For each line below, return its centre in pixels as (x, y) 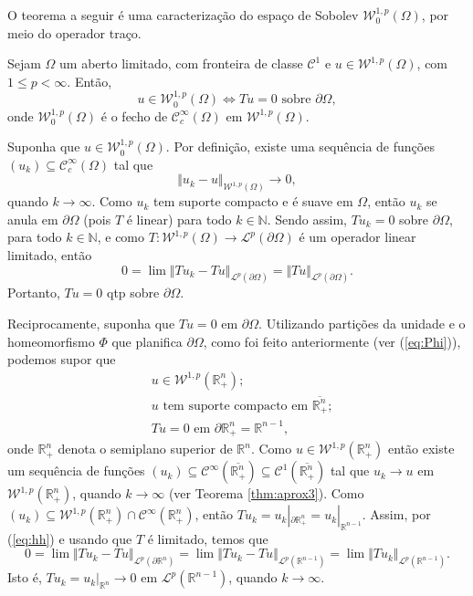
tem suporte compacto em (236, 406)
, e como (121, 237)
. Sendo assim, (307, 219)
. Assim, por (396, 514)
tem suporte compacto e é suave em (253, 201)
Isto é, (25, 577)
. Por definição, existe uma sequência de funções (300, 146)
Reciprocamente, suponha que (91, 324)
